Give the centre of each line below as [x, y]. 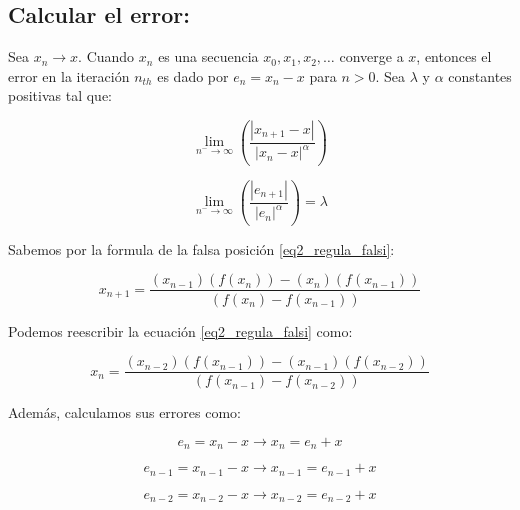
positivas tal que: [60, 95]
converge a [371, 56]
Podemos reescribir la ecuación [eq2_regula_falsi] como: [180, 330]
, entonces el [454, 56]
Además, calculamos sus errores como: [125, 412]
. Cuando [106, 56]
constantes [480, 75]
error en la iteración [69, 75]
